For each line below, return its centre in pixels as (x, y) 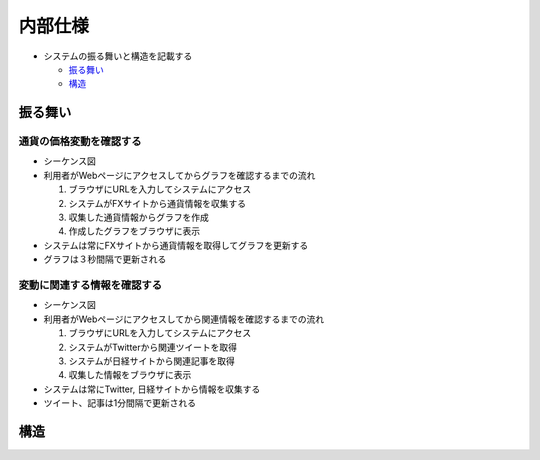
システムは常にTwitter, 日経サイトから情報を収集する (152, 389)
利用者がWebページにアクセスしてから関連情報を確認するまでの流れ (184, 319)
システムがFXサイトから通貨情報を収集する (157, 203)
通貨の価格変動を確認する (80, 142)
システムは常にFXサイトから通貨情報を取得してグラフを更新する (176, 245)
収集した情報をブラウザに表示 (130, 375)
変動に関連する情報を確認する (90, 285)
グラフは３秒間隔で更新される (105, 259)
